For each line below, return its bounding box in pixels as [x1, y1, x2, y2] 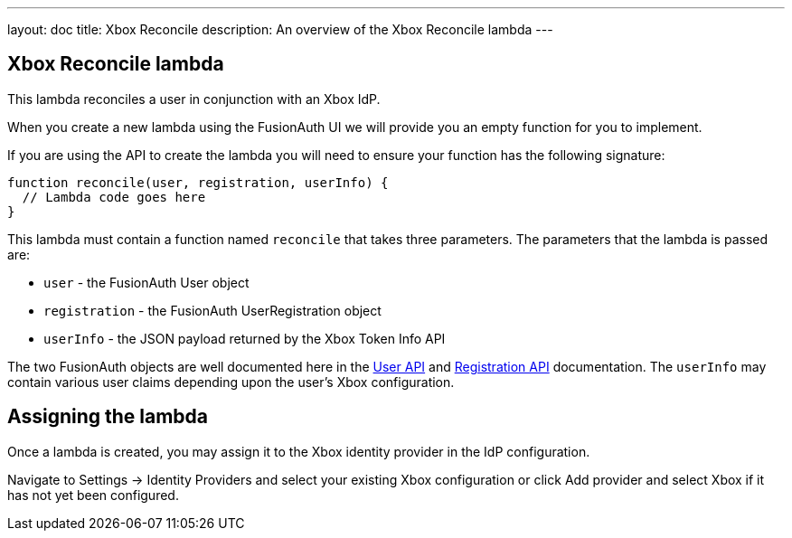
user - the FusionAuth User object [43, 274, 250, 290]
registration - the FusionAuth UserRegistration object [43, 302, 382, 318]
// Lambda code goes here [22, 189, 206, 204]
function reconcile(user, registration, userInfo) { [7, 175, 389, 190]
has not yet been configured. [7, 486, 179, 503]
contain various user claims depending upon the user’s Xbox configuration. [7, 373, 455, 390]
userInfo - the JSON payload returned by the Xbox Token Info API [43, 330, 446, 346]
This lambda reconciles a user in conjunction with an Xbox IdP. [7, 90, 381, 107]
